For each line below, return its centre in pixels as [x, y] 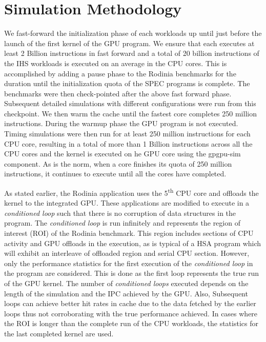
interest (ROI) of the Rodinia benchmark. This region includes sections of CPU [129, 233]
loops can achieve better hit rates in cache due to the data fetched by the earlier [130, 303]
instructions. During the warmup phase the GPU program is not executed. [121, 123]
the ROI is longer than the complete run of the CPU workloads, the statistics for [131, 323]
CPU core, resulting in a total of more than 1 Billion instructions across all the [128, 143]
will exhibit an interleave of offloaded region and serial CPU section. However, [127, 253]
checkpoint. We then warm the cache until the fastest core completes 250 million [130, 113]
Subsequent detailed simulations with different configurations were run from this [130, 103]
